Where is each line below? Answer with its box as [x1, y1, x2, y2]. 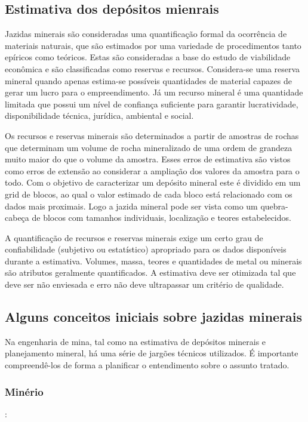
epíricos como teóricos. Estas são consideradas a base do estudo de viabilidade [5, 51, 291, 63]
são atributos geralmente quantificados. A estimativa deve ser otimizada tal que [5, 266, 296, 279]
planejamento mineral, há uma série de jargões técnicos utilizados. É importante [5, 347, 298, 359]
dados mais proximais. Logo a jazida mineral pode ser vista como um [5, 199, 258, 212]
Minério [5, 384, 44, 399]
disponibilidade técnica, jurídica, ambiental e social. [5, 109, 194, 122]
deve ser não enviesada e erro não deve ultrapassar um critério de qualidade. [5, 278, 284, 291]
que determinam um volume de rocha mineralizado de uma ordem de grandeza [5, 141, 292, 153]
